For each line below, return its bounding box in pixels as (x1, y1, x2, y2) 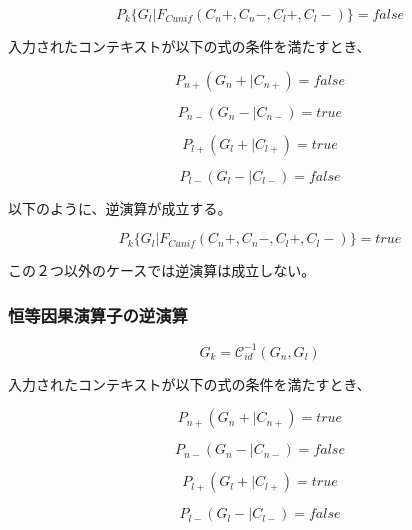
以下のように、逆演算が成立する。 (8, 197, 232, 218)
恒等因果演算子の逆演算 (8, 302, 188, 327)
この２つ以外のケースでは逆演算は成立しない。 (8, 260, 316, 281)
